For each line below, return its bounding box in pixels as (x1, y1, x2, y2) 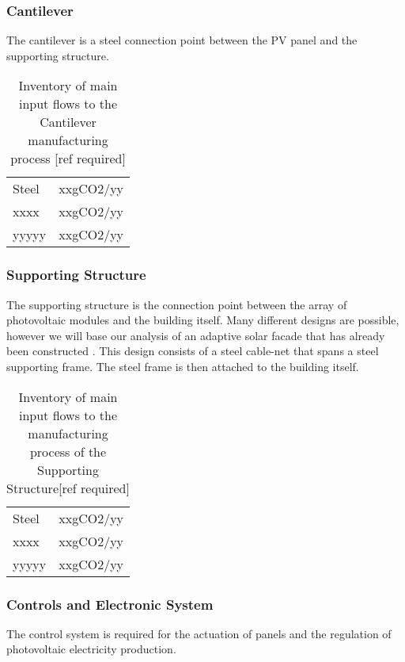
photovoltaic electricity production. (6, 641, 176, 657)
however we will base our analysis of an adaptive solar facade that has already (6, 327, 385, 343)
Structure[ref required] (6, 478, 130, 497)
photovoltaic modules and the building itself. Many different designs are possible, (6, 312, 399, 328)
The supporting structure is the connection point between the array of (6, 296, 347, 312)
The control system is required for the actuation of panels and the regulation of (6, 625, 392, 641)
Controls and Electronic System (6, 594, 214, 614)
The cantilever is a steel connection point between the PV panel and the (6, 32, 358, 48)
